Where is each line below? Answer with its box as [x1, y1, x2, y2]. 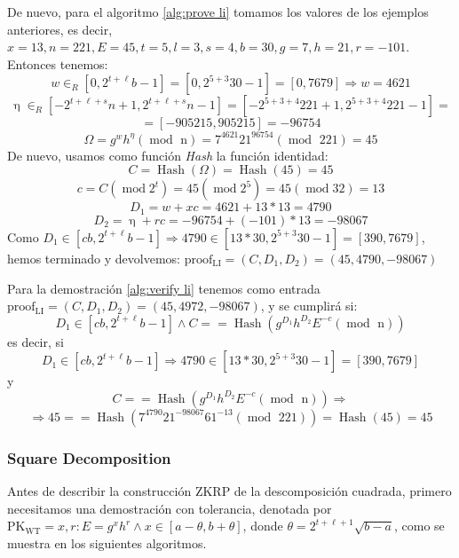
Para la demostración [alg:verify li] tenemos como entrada [7, 279, 321, 297]
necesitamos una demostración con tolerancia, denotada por [7, 499, 332, 517]
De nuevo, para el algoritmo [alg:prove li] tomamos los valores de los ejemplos [7, 3, 429, 20]
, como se [393, 516, 445, 535]
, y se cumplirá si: [260, 296, 358, 315]
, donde [242, 516, 283, 535]
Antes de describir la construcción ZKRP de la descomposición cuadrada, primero [7, 482, 452, 500]
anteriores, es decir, [7, 20, 113, 38]
